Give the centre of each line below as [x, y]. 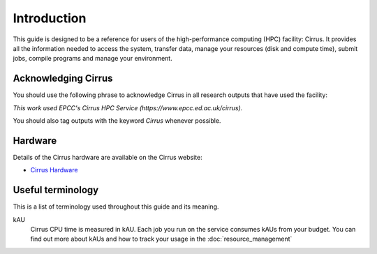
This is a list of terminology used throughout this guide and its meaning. [116, 207]
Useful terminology [56, 190]
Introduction [50, 18]
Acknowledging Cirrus [63, 79]
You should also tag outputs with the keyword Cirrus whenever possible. [117, 121]
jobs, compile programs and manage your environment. [93, 59]
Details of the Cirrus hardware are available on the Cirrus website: [108, 157]
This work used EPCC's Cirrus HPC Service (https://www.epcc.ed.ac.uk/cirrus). [128, 107]
